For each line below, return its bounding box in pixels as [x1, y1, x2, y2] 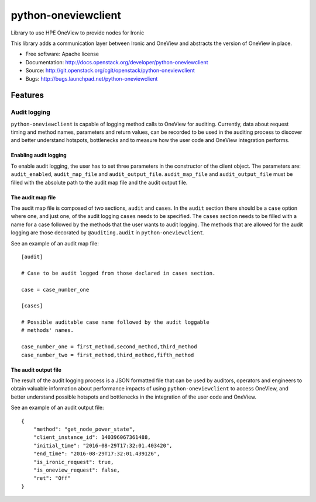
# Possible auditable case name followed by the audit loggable [21, 319, 210, 326]
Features [11, 91, 44, 101]
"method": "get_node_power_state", [33, 425, 136, 432]
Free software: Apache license [25, 50, 99, 58]
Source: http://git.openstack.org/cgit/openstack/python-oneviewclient [25, 67, 195, 74]
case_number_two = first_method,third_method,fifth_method [21, 351, 194, 358]
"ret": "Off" [33, 475, 71, 482]
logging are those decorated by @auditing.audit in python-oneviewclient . [11, 229, 205, 236]
